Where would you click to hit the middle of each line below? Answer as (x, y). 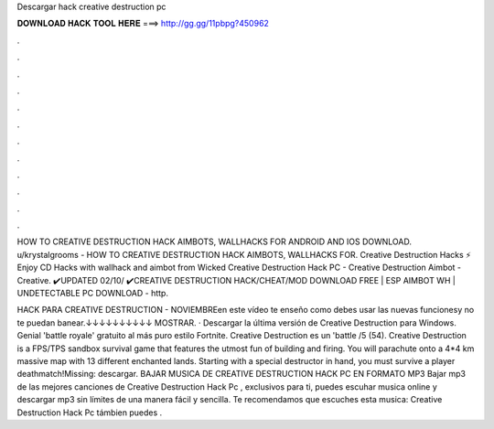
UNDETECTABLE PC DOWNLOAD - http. (93, 294)
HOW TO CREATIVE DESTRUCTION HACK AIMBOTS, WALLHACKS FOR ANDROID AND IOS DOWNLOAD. (214, 241)
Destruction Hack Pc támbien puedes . (90, 413)
